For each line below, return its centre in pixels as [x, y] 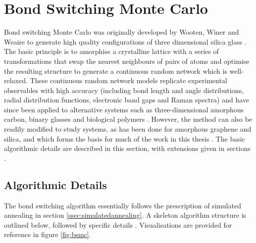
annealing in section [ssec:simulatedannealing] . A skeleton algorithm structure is [125, 215]
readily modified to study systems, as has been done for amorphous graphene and [128, 129]
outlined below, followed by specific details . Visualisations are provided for [118, 224]
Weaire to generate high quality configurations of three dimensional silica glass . [125, 41]
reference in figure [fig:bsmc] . [48, 234]
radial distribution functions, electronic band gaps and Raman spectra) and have [127, 100]
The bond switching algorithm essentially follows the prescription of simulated [123, 205]
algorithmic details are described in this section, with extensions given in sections [127, 148]
